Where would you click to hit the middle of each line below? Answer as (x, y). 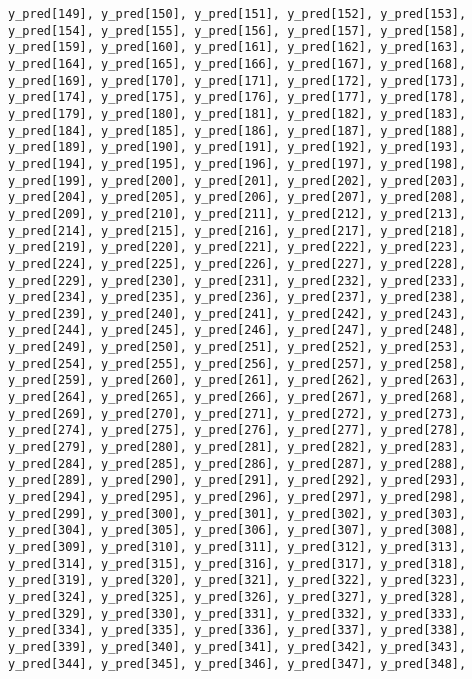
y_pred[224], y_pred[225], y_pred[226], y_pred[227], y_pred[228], (237, 263)
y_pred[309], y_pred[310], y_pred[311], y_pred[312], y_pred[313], (237, 547)
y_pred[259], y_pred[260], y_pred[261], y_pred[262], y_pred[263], (237, 380)
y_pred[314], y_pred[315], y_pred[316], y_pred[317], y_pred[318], (237, 563)
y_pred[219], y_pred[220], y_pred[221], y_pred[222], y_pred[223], (237, 247)
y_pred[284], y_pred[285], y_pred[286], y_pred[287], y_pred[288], (237, 463)
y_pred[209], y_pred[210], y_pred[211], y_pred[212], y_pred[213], (237, 213)
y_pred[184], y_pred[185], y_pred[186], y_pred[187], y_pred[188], (237, 130)
